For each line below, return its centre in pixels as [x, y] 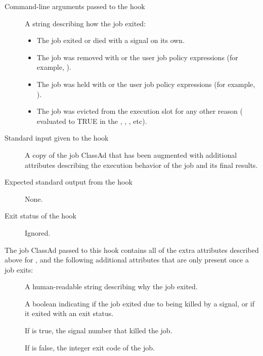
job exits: [19, 269]
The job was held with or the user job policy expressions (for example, [146, 84]
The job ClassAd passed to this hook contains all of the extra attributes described [132, 250]
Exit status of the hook [40, 216]
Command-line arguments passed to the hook [75, 6]
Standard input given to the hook [57, 138]
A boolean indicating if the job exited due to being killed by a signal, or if [140, 303]
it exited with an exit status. [69, 313]
